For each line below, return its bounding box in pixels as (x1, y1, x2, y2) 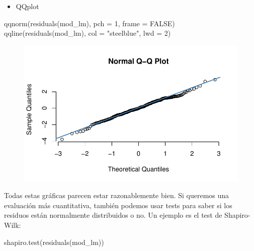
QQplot (16, 1, 39, 11)
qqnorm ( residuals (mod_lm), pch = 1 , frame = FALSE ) (4, 18, 175, 28)
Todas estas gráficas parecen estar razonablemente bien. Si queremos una (4, 190, 229, 201)
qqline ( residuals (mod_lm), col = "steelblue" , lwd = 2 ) (4, 28, 171, 38)
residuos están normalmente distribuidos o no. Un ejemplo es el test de (4, 210, 222, 220)
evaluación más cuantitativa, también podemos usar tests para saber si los (4, 200, 232, 210)
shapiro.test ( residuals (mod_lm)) (4, 236, 104, 247)
